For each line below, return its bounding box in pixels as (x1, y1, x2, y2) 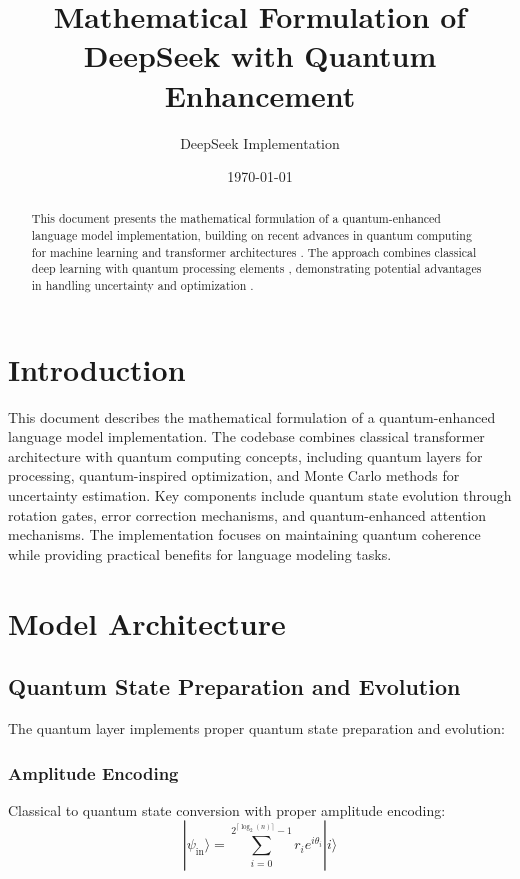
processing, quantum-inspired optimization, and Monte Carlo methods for (8, 465, 460, 486)
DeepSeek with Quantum (83, 35, 437, 76)
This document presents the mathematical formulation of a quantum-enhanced (31, 210, 441, 227)
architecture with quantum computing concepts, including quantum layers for (8, 445, 483, 466)
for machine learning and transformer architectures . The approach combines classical (31, 243, 477, 260)
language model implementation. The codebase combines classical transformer (8, 426, 485, 447)
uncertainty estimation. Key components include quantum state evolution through (8, 485, 512, 506)
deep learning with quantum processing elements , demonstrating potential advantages (31, 260, 482, 277)
